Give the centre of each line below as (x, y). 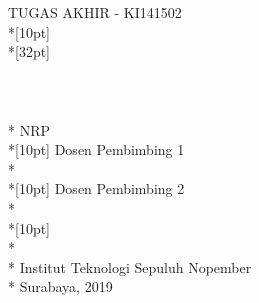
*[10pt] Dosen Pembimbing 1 (96, 149)
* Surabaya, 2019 (60, 286)
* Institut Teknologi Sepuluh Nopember (130, 266)
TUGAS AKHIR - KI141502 (95, 12)
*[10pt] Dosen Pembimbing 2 (96, 188)
